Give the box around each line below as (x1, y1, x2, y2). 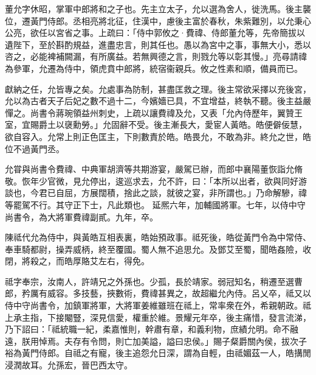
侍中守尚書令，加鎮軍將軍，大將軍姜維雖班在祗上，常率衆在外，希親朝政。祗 (5, 299, 311, 312)
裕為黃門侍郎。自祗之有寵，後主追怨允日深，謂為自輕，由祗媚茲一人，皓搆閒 (5, 346, 311, 359)
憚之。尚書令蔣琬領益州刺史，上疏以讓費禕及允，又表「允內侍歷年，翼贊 (5, 106, 294, 119)
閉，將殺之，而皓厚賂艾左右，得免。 (5, 254, 149, 267)
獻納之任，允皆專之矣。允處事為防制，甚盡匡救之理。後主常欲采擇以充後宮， (5, 82, 311, 95)
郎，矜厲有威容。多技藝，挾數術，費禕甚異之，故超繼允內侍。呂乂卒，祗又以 (5, 287, 311, 300)
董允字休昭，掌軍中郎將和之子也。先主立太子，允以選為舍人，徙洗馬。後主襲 (5, 2, 311, 15)
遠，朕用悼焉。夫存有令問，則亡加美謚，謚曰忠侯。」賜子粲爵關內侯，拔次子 (5, 334, 307, 347)
